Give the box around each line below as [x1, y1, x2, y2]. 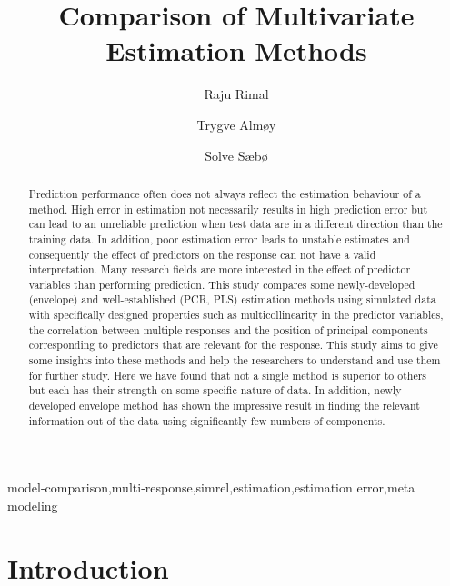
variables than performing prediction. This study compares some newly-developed [28, 276, 415, 292]
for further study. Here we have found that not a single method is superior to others [28, 367, 427, 382]
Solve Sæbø [205, 145, 268, 164]
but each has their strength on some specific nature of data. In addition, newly [28, 382, 402, 398]
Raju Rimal [204, 84, 269, 104]
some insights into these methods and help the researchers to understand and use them [28, 353, 441, 368]
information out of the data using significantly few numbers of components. [28, 412, 385, 428]
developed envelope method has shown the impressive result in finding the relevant [28, 398, 420, 413]
